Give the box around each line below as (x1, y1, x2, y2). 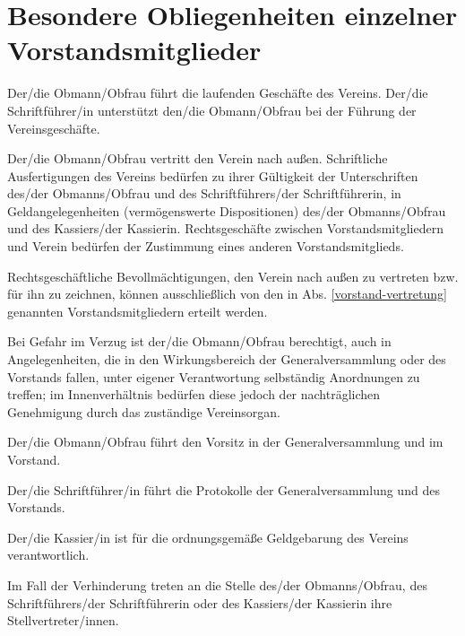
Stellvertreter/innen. (7, 611, 119, 630)
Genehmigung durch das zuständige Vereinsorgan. (7, 402, 280, 421)
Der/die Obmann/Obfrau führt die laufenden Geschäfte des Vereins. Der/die (7, 83, 428, 102)
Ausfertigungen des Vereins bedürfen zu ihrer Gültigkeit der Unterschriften (7, 166, 418, 185)
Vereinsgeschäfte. (7, 118, 100, 137)
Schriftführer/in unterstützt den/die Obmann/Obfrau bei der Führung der (7, 100, 417, 119)
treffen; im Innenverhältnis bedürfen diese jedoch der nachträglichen (7, 385, 381, 404)
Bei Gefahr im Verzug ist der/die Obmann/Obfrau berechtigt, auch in (7, 332, 392, 351)
